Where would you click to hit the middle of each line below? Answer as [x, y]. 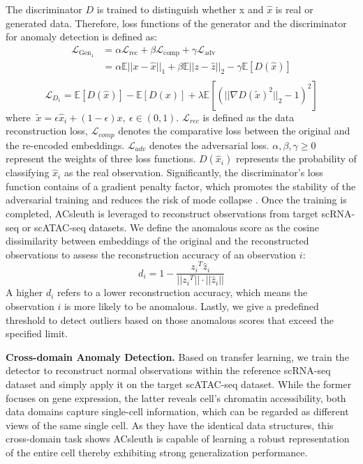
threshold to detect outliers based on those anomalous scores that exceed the [170, 319]
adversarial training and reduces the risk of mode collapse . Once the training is [176, 200]
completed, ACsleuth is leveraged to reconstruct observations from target [162, 213]
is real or [294, 9]
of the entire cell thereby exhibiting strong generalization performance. [157, 452]
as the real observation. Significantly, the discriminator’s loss [193, 172]
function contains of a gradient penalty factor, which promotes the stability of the [181, 186]
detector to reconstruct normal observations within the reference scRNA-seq [168, 370]
